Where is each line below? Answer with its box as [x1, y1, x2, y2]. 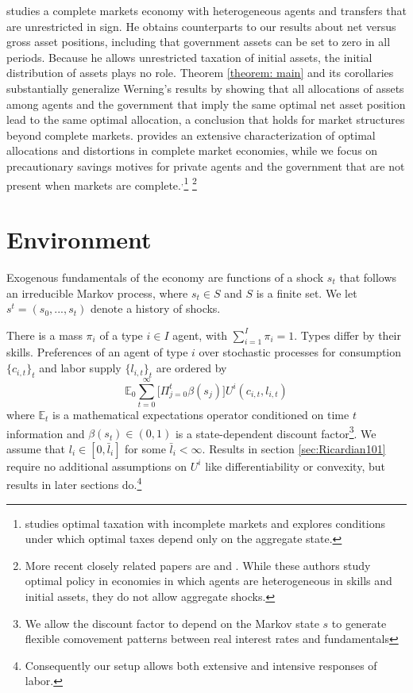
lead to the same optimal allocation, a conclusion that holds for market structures [6, 111, 405, 128]
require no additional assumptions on [6, 457, 187, 474]
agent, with [172, 326, 228, 343]
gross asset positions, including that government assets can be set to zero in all [6, 33, 391, 50]
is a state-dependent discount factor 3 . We [175, 422, 376, 441]
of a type [99, 326, 143, 343]
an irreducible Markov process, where [6, 284, 188, 301]
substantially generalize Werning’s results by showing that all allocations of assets [6, 79, 404, 96]
